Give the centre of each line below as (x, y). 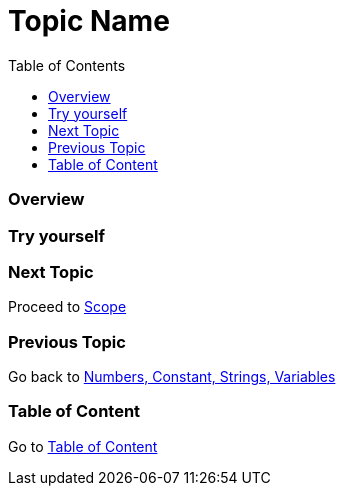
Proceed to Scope (67, 307)
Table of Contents (67, 65)
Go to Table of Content (83, 446)
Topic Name (89, 21)
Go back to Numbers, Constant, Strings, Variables (172, 376)
